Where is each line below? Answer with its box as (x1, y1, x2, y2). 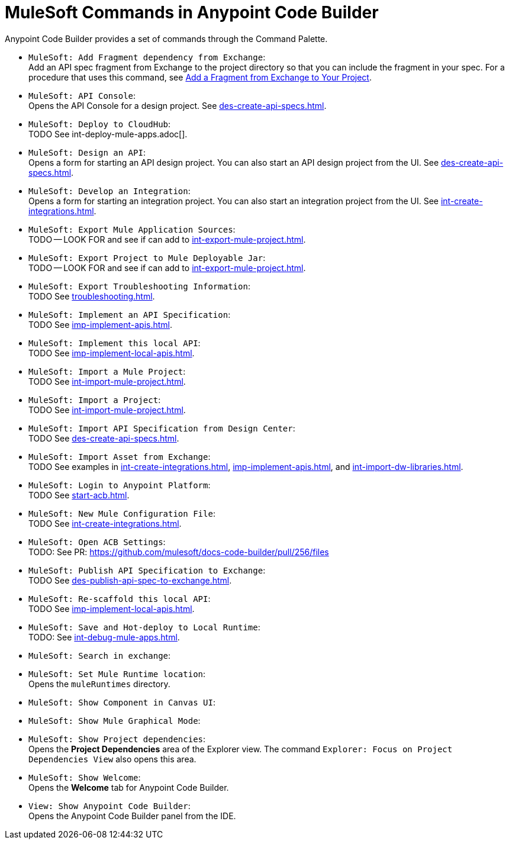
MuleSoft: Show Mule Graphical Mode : (28, 715, 201, 726)
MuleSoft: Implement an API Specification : (28, 309, 231, 320)
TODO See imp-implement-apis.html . (28, 319, 173, 330)
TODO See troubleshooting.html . (28, 291, 155, 301)
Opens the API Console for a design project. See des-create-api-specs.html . (28, 100, 327, 111)
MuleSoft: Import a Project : (28, 394, 161, 405)
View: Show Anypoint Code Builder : (28, 800, 191, 811)
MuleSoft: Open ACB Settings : (28, 536, 166, 547)
